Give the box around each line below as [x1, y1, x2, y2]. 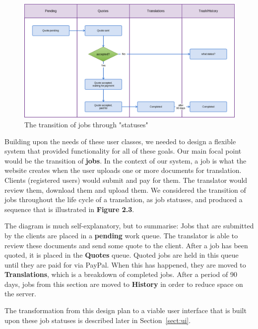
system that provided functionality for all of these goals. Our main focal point [4, 146, 242, 156]
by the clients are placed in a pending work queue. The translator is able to [4, 230, 238, 240]
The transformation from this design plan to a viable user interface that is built [4, 305, 247, 316]
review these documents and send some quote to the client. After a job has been [4, 240, 248, 250]
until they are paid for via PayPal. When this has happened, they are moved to [4, 259, 246, 270]
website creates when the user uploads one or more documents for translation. [4, 165, 242, 175]
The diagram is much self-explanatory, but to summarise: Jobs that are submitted [4, 220, 254, 231]
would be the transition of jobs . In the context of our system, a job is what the [4, 155, 247, 165]
